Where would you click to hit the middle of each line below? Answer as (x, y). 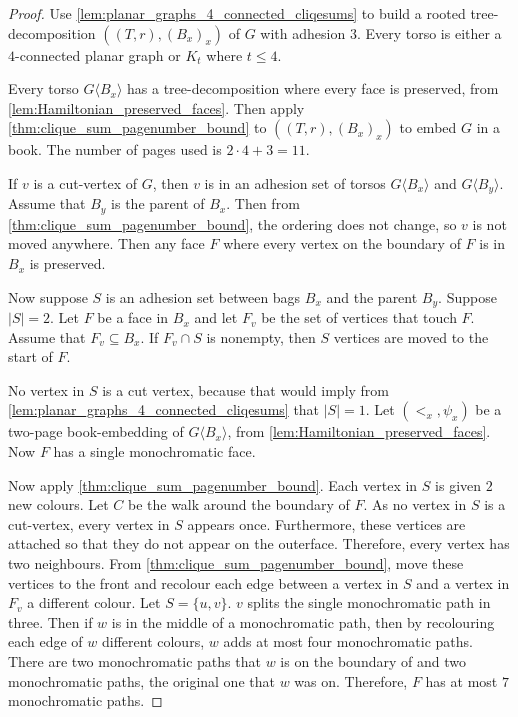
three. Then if (50, 621)
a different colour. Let (94, 602)
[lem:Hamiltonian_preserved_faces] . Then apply (156, 107)
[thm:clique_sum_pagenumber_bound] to (137, 127)
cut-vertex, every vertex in (89, 523)
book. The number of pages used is (115, 149)
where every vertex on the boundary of (342, 243)
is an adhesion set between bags (203, 296)
